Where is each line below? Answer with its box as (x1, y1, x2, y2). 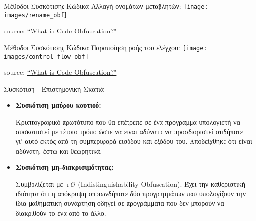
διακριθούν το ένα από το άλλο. (15, 207, 106, 218)
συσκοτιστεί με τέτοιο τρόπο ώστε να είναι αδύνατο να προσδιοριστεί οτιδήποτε (15, 126, 243, 136)
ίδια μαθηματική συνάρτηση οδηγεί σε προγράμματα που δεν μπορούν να (15, 198, 224, 208)
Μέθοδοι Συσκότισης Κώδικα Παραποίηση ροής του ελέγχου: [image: (4, 42, 207, 52)
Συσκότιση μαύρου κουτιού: (15, 100, 101, 110)
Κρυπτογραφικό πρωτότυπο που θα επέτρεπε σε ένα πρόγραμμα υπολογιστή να (15, 117, 240, 126)
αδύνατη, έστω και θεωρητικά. (15, 145, 102, 156)
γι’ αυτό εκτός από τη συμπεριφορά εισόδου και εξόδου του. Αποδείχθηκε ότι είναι (15, 136, 252, 146)
